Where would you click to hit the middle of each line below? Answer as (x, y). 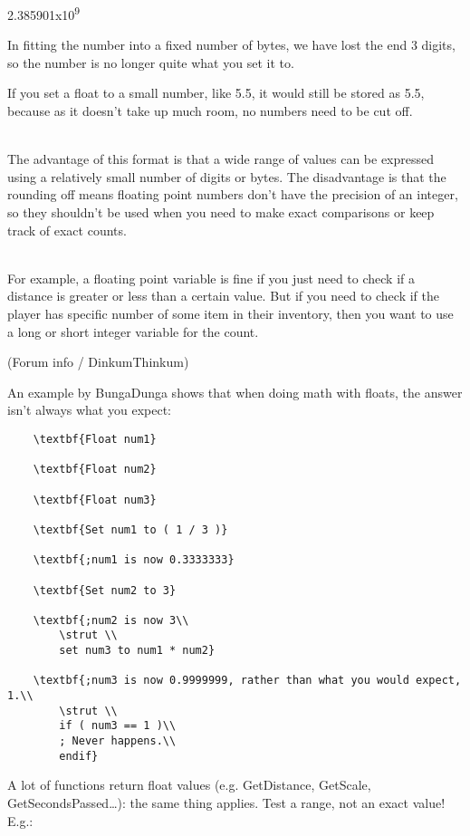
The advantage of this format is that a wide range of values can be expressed (221, 159)
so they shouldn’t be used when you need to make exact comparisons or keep (221, 212)
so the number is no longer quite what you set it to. (151, 62)
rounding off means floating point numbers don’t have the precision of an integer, (233, 194)
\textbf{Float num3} (95, 500)
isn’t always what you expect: (89, 410)
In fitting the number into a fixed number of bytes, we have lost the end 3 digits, (231, 45)
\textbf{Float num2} (95, 470)
